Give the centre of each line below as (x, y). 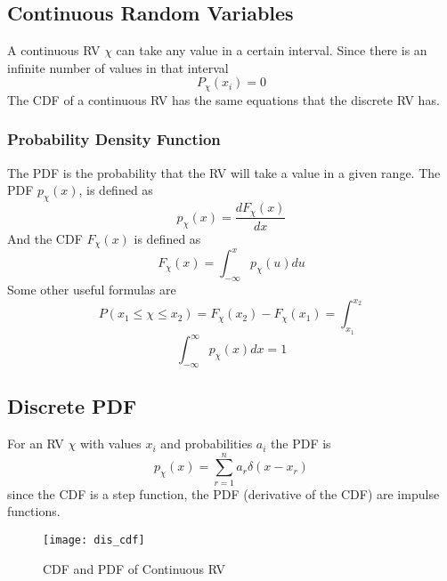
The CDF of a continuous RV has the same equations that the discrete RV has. (223, 99)
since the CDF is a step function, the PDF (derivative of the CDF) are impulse (223, 493)
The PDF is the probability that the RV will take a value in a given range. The (224, 172)
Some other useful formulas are (92, 290)
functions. (34, 511)
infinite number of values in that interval (118, 67)
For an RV (36, 444)
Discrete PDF (72, 406)
